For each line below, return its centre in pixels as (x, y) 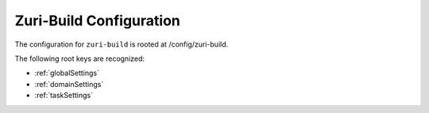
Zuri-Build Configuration (97, 21)
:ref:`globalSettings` (67, 73)
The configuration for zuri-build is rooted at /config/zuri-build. (122, 44)
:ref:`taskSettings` (64, 96)
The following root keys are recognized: (80, 58)
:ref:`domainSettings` (69, 84)
